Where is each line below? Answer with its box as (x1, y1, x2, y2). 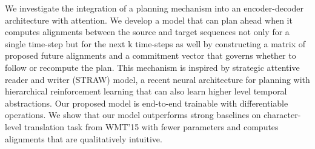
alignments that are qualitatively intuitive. (5, 132, 162, 145)
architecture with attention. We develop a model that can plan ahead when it (5, 13, 293, 26)
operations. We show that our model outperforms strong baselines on (5, 108, 261, 121)
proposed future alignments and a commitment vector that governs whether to (5, 49, 296, 62)
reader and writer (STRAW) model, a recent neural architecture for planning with (5, 73, 310, 85)
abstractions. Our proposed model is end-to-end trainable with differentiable (5, 96, 288, 109)
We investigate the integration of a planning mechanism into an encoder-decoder (5, 2, 303, 14)
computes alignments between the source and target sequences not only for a (5, 25, 290, 38)
